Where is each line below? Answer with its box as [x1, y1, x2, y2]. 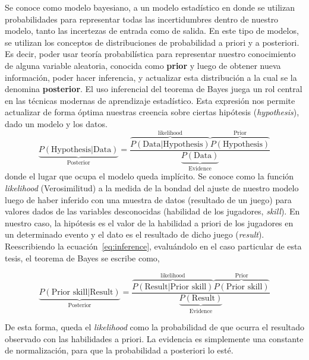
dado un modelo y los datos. [5, 117, 108, 130]
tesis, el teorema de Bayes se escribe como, [5, 251, 160, 264]
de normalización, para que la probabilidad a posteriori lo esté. [5, 344, 234, 356]
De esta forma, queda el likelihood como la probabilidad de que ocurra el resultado [5, 321, 305, 333]
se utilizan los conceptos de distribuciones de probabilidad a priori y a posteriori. [5, 36, 299, 48]
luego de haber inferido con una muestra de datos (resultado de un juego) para [5, 193, 292, 206]
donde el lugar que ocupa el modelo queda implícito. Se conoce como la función [5, 170, 294, 182]
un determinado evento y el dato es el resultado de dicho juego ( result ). [5, 228, 264, 241]
